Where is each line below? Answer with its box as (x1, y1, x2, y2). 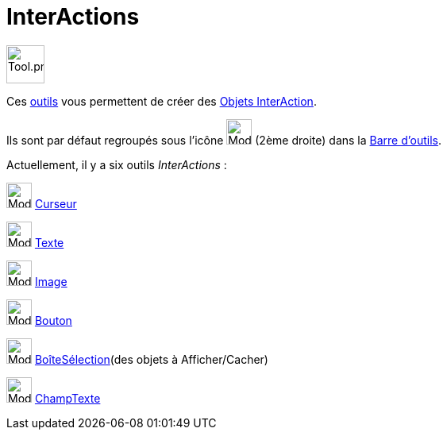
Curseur (34, 196, 77, 210)
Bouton (34, 313, 72, 327)
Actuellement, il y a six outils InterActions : (6, 157, 227, 172)
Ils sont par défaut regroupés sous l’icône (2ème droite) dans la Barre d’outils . (6, 133, 442, 147)
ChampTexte (34, 391, 101, 405)
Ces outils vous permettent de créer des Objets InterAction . (6, 94, 317, 108)
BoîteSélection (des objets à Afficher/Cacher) (34, 352, 268, 366)
